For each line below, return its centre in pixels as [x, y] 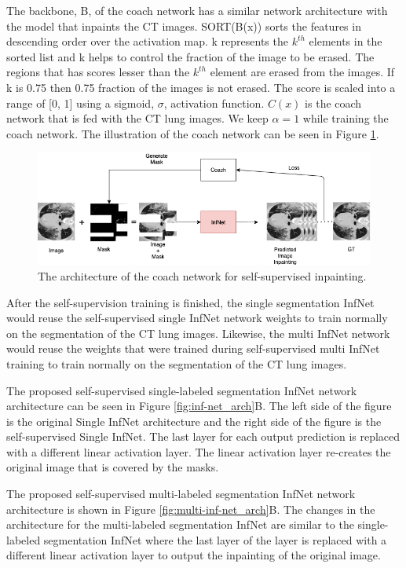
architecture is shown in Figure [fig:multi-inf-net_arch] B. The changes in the [191, 509]
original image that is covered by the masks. [113, 467]
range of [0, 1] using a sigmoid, [80, 103]
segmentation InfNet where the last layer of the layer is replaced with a [215, 539]
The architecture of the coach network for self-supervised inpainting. [202, 275]
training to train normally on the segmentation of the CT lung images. [177, 363]
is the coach [333, 103]
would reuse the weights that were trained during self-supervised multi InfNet [193, 348]
